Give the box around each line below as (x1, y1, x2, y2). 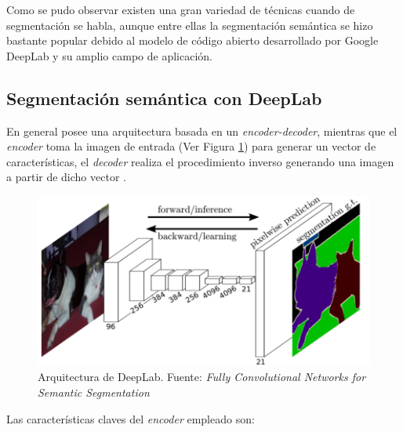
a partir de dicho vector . (6, 169, 126, 185)
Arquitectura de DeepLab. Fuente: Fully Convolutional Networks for (38, 368, 366, 385)
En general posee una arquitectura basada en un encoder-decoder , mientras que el (6, 122, 398, 139)
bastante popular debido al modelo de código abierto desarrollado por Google (6, 32, 379, 49)
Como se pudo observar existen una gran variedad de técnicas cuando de (6, 2, 355, 17)
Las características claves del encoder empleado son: (6, 410, 255, 427)
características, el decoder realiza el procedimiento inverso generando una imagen (6, 153, 394, 169)
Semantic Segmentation (38, 383, 150, 400)
